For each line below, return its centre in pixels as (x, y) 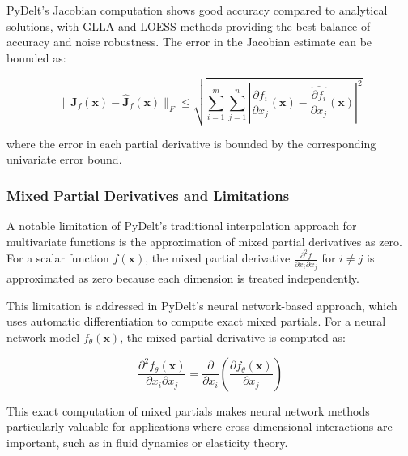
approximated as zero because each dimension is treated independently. (183, 278)
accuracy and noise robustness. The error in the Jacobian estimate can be (189, 42)
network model (43, 337)
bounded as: (36, 57)
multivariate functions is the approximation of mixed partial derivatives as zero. (204, 241)
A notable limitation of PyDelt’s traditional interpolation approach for (182, 225)
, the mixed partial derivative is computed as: (233, 337)
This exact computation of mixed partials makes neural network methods (188, 410)
